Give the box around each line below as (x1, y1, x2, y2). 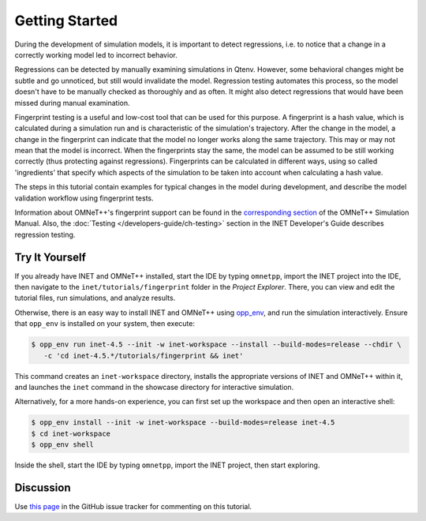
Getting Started (14, 12, 118, 29)
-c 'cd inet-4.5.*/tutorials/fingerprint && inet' (43, 351, 244, 360)
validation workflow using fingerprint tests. (14, 193, 154, 203)
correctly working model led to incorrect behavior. (14, 50, 177, 59)
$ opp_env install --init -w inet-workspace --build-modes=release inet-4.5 (31, 418, 335, 427)
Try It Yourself (14, 250, 87, 264)
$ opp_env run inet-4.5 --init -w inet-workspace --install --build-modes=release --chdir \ (31, 340, 402, 349)
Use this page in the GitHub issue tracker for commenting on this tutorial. (14, 502, 252, 512)
